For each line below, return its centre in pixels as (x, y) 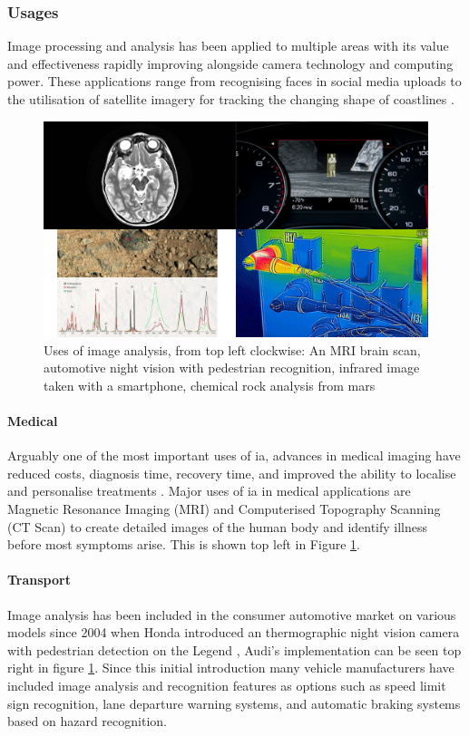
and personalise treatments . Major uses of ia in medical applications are (209, 491)
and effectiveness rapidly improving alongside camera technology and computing (230, 63)
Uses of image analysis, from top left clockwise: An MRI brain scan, (232, 349)
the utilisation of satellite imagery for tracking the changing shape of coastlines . (231, 99)
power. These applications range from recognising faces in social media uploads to (234, 81)
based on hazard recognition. (87, 721)
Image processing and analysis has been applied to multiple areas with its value (228, 46)
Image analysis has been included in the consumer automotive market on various (232, 614)
